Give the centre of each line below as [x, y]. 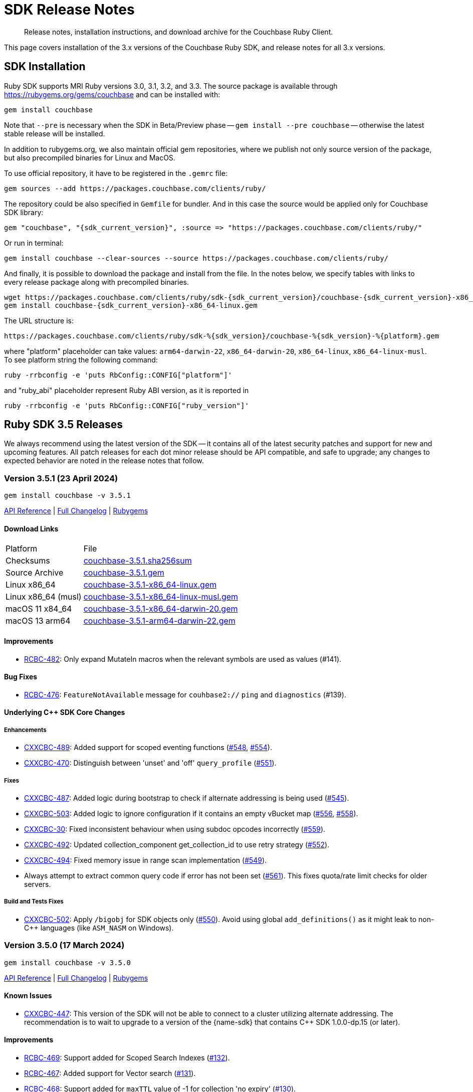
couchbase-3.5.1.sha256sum [138, 561]
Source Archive [35, 573]
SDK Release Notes [69, 10]
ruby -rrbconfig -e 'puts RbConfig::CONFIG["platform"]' [118, 375]
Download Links [31, 528]
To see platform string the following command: [81, 359]
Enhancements [25, 730]
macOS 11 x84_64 [39, 609]
